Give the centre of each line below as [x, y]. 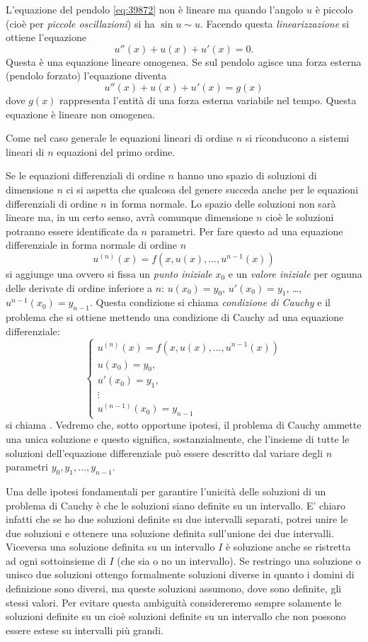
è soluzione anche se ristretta [288, 547]
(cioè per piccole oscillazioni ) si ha [80, 23]
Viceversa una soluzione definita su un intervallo [110, 547]
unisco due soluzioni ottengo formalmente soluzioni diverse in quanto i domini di [180, 574]
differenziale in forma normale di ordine [92, 245]
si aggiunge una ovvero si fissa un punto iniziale [109, 273]
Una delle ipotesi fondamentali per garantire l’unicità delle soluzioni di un [166, 491]
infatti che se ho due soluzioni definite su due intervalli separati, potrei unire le [177, 519]
